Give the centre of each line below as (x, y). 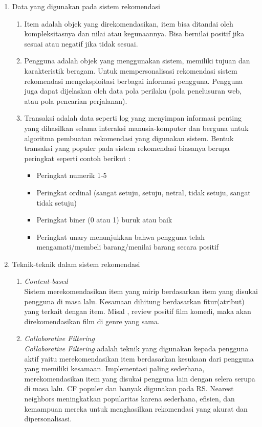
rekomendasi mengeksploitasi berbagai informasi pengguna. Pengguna (134, 81)
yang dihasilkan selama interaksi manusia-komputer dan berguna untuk (136, 128)
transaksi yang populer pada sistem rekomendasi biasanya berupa (127, 148)
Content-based (46, 281)
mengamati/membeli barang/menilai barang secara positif (128, 247)
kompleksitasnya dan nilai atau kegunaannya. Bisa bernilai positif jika (134, 33)
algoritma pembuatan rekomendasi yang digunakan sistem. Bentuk (129, 138)
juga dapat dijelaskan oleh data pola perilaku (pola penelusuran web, (133, 91)
